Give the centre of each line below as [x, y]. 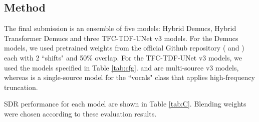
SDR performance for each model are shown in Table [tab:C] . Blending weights [125, 104]
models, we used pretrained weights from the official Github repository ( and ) [124, 48]
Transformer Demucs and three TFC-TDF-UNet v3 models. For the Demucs [121, 38]
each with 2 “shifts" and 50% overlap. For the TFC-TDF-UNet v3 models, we [123, 57]
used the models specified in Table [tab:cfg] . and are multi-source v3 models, [121, 67]
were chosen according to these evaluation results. [80, 113]
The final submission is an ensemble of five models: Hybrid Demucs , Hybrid [120, 28]
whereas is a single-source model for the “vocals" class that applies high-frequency [130, 77]
